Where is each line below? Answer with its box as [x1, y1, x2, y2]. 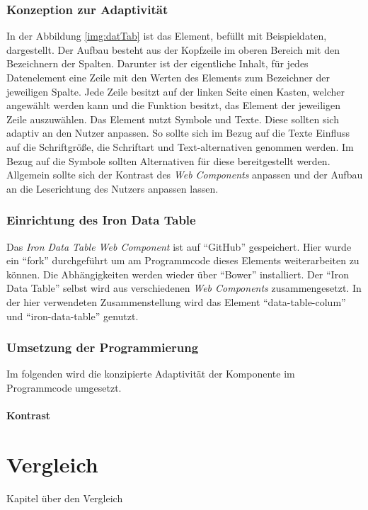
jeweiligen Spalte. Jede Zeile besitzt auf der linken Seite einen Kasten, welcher [6, 84, 345, 98]
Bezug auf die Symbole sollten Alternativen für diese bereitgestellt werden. [6, 153, 330, 168]
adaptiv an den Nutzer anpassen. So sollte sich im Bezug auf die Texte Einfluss [6, 125, 350, 140]
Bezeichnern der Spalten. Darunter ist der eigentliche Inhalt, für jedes [6, 56, 309, 71]
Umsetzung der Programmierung [6, 339, 199, 356]
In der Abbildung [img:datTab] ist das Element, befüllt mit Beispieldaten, [6, 28, 327, 43]
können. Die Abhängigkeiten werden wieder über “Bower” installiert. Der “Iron [6, 266, 349, 281]
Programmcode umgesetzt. [6, 380, 122, 395]
